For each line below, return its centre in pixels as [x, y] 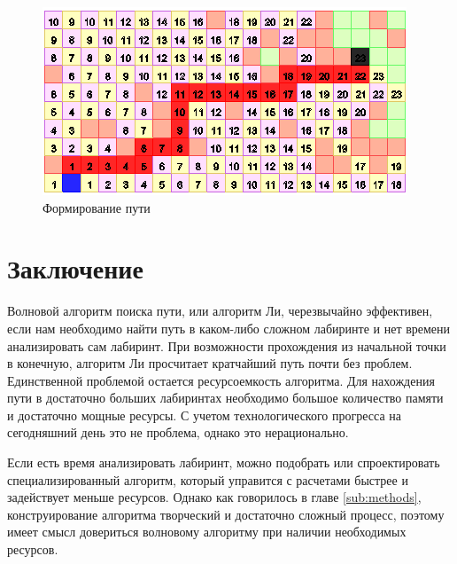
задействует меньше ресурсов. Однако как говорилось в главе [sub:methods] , [214, 497]
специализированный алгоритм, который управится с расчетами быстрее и [208, 479]
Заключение [75, 268]
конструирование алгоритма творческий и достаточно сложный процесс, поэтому [226, 514]
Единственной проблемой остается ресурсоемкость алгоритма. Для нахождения [221, 380]
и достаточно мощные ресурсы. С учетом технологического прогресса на [204, 415]
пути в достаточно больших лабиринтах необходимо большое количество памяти [225, 398]
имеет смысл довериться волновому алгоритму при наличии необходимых [207, 532]
